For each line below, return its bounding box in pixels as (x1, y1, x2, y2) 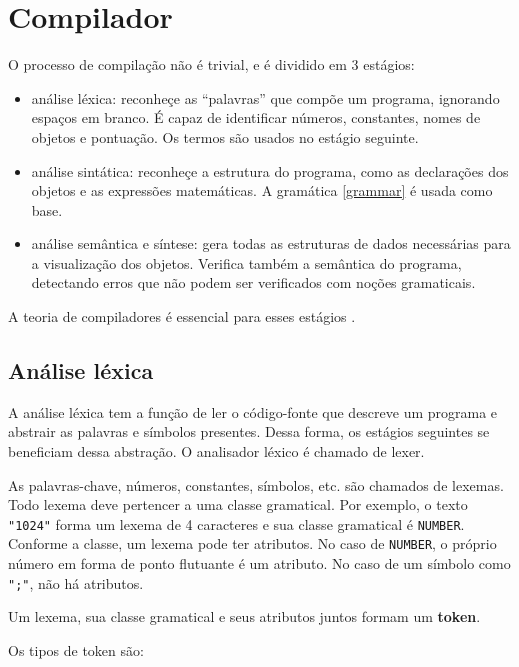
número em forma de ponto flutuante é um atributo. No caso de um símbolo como (8, 553, 511, 574)
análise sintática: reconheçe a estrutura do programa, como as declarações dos (31, 160, 509, 181)
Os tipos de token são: (8, 639, 144, 660)
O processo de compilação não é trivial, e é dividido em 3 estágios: (8, 54, 415, 75)
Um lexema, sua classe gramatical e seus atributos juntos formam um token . (8, 606, 481, 627)
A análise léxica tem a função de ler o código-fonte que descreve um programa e (8, 401, 498, 422)
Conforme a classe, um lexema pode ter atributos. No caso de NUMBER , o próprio (8, 533, 497, 554)
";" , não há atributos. (8, 572, 144, 593)
